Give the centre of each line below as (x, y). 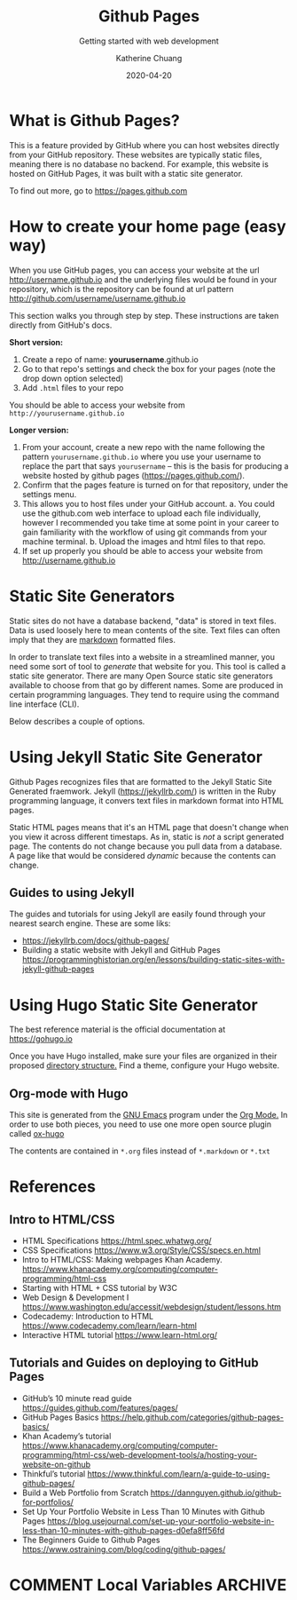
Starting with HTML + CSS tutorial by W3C (99, 1288)
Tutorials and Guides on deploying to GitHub (134, 1363)
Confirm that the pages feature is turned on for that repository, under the (155, 485)
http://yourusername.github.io (67, 413)
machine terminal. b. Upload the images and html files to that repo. (144, 541)
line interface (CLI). (44, 704)
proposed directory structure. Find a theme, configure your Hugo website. (145, 1065)
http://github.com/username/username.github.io (98, 298)
